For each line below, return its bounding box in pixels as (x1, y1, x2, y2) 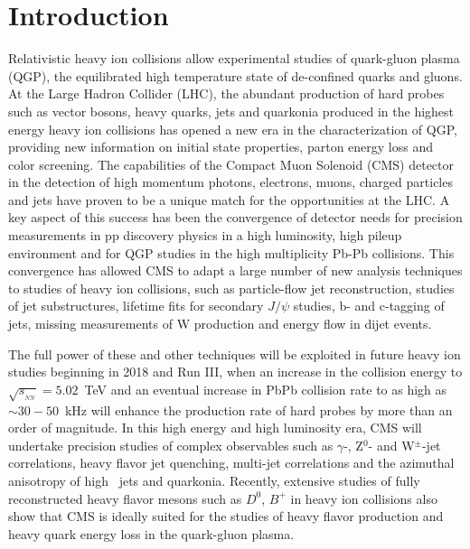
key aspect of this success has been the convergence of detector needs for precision (8, 208, 463, 227)
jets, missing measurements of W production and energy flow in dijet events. (8, 314, 432, 333)
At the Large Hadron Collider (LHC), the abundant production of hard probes (8, 84, 445, 103)
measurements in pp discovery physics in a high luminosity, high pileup (8, 226, 402, 245)
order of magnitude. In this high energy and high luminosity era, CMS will (8, 418, 422, 437)
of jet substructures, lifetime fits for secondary (8, 296, 264, 315)
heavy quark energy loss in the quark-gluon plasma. (8, 524, 295, 543)
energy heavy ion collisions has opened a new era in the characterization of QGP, (8, 119, 457, 138)
